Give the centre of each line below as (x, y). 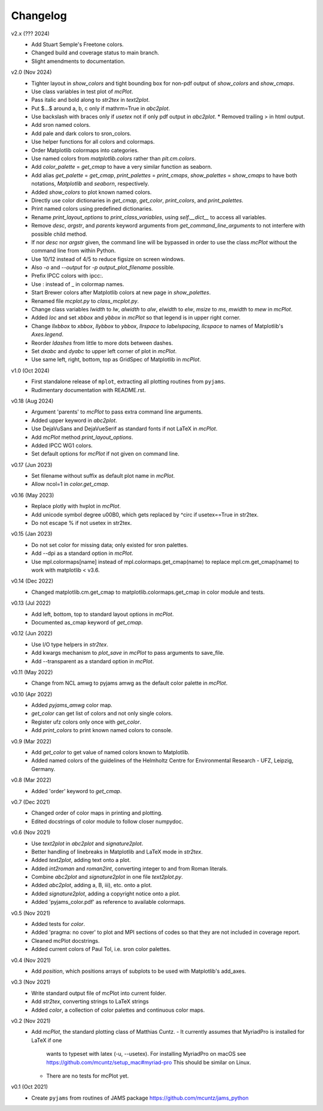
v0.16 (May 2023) (33, 495)
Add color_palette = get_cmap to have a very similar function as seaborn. (122, 167)
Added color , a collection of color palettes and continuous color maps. (118, 1010)
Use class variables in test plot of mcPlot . (82, 91)
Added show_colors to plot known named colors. (92, 192)
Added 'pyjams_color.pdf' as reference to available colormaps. (108, 902)
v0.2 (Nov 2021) (31, 1021)
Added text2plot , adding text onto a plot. (81, 860)
